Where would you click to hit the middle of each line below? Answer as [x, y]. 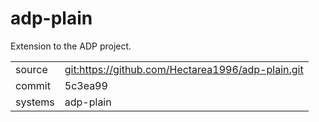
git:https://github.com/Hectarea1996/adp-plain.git [184, 69]
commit [33, 85]
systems [35, 102]
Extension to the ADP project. [71, 46]
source [31, 69]
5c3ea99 [86, 85]
